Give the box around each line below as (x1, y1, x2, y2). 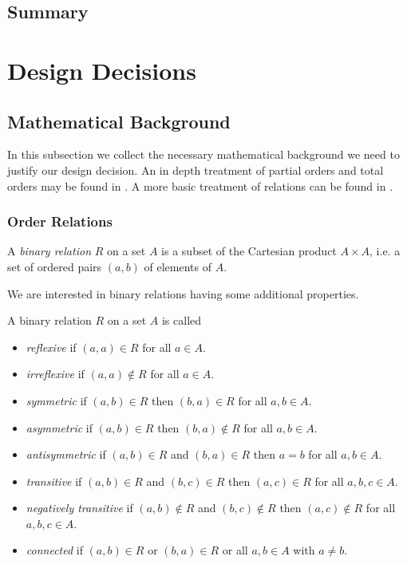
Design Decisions (7, 53, 196, 86)
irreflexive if (26, 365, 85, 382)
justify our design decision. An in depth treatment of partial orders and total (7, 161, 384, 178)
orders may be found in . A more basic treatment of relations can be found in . (7, 177, 393, 194)
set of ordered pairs (7, 258, 102, 274)
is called (161, 312, 202, 329)
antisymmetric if (26, 446, 106, 463)
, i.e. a (369, 243, 401, 259)
